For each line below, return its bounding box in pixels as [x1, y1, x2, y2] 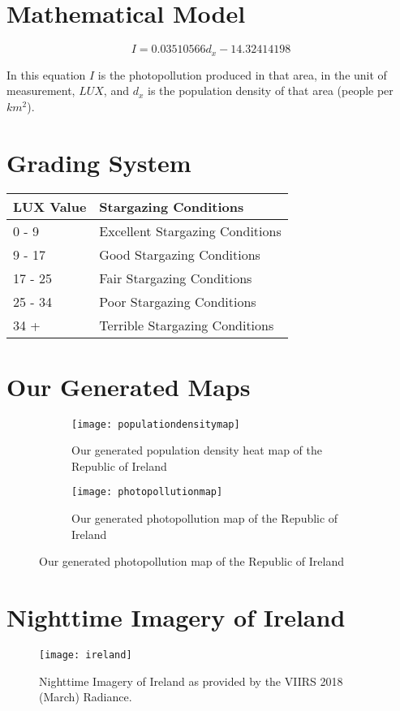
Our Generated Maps [6, 369, 251, 403]
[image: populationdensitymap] [71, 418, 240, 430]
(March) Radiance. [39, 688, 132, 705]
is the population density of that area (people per [147, 82, 394, 99]
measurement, [6, 82, 75, 99]
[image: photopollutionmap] [71, 486, 223, 498]
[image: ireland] [39, 649, 132, 661]
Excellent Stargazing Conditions [99, 222, 282, 241]
